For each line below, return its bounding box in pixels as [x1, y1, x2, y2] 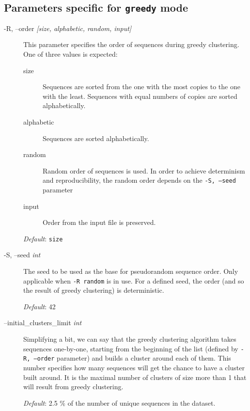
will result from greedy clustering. [23, 381, 124, 392]
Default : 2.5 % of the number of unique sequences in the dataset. [23, 397, 216, 408]
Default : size [23, 233, 63, 243]
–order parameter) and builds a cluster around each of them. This [33, 353, 231, 363]
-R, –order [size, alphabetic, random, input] [4, 23, 132, 33]
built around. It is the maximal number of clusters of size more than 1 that [23, 372, 247, 382]
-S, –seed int [4, 250, 41, 260]
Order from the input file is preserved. [43, 217, 156, 227]
